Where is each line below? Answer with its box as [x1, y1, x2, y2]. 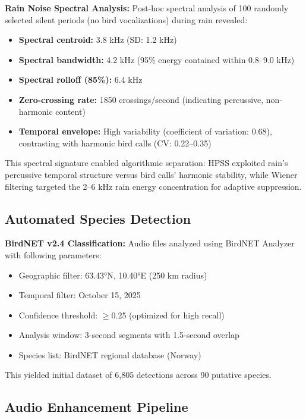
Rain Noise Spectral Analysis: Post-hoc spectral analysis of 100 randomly [5, 2, 289, 14]
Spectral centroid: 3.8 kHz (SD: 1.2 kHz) [18, 33, 177, 46]
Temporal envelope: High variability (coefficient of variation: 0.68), [18, 125, 272, 137]
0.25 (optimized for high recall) [111, 308, 225, 321]
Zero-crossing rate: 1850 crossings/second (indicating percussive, [18, 93, 264, 105]
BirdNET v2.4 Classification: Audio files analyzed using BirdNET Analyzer [5, 237, 295, 249]
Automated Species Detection [5, 209, 191, 227]
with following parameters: [5, 248, 102, 261]
